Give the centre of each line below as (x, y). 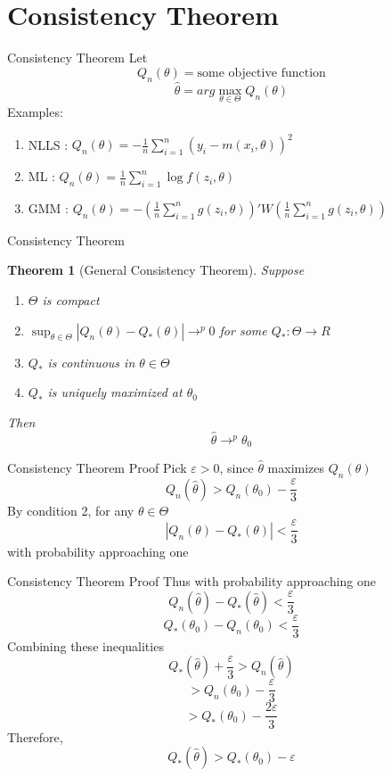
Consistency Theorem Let (77, 58)
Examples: (35, 111)
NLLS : (48, 144)
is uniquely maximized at (115, 392)
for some (243, 330)
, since (236, 468)
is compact (71, 300)
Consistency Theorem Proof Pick (97, 468)
